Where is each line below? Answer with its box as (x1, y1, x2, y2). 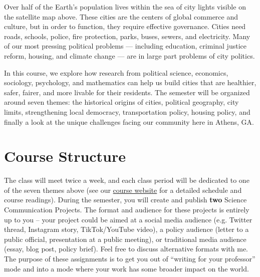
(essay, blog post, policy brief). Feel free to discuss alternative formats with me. (4, 243, 248, 254)
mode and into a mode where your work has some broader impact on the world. (4, 263, 249, 273)
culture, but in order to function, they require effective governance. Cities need (4, 21, 246, 32)
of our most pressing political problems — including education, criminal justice (4, 41, 246, 51)
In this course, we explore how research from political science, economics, (4, 67, 228, 78)
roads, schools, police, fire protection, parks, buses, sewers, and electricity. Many (4, 31, 250, 41)
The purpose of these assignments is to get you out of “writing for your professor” (4, 253, 255, 263)
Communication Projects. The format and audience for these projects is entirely (4, 204, 249, 215)
